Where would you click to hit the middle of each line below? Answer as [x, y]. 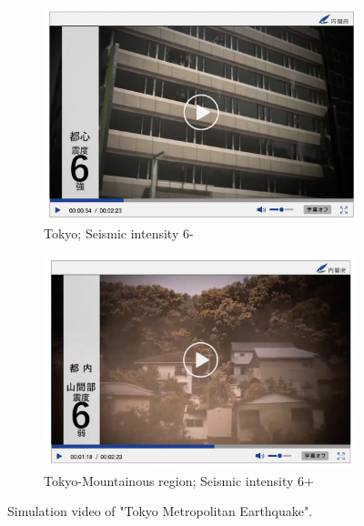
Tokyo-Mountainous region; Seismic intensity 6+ [179, 480]
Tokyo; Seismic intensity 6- [119, 233]
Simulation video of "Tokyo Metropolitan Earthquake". [160, 511]
